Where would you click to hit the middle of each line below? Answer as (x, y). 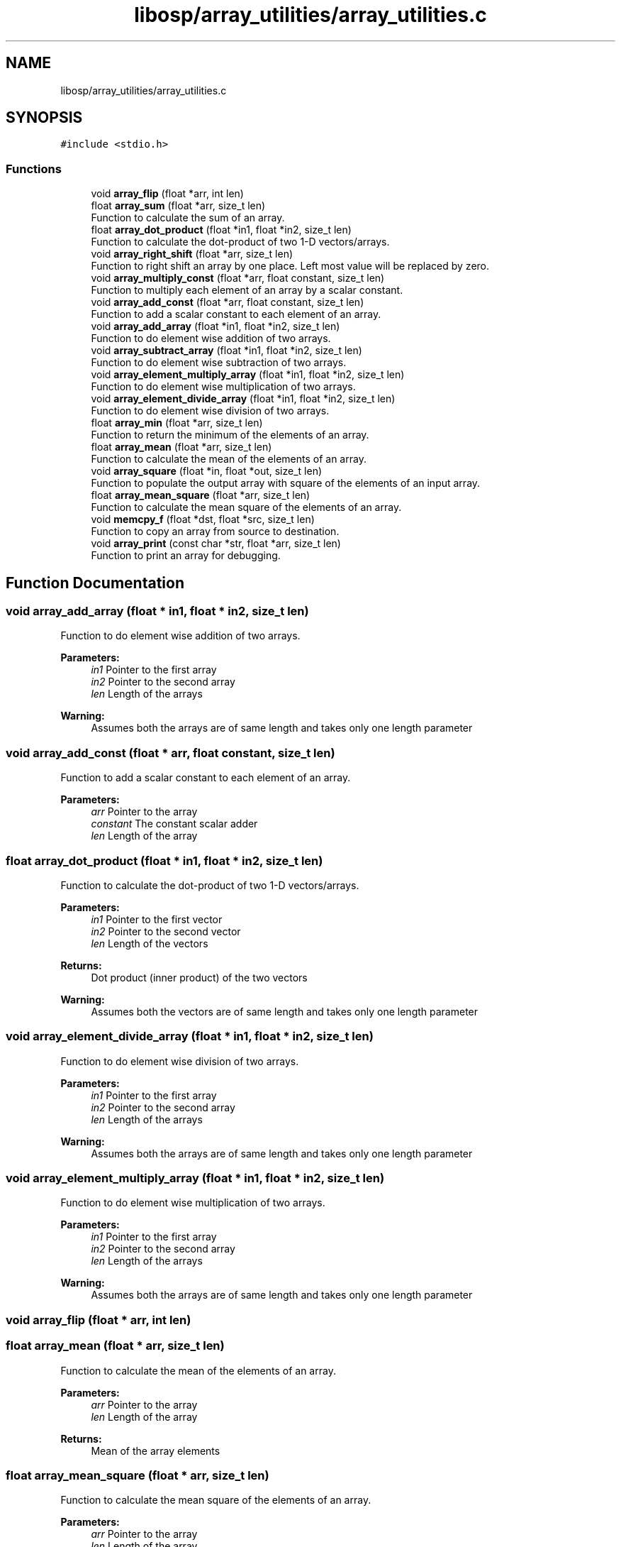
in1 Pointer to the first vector (157, 919)
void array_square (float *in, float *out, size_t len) (207, 471)
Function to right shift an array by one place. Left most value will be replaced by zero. (290, 266)
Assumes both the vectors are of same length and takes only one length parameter (285, 1011)
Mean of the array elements (156, 1450)
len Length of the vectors (150, 943)
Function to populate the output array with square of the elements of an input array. (286, 483)
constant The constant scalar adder (174, 824)
